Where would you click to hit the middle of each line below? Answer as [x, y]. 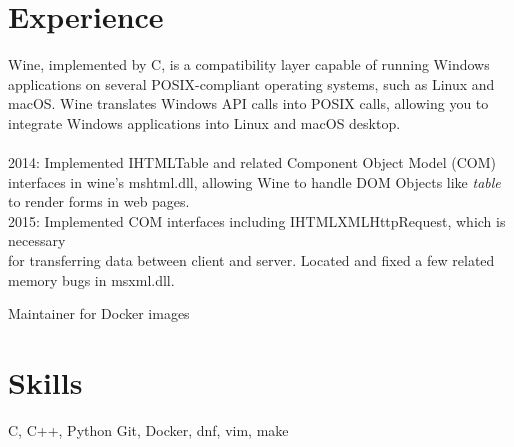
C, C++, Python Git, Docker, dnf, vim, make [148, 429]
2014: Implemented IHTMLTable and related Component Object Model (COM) [252, 162]
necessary [37, 240]
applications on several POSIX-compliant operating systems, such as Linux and [251, 83]
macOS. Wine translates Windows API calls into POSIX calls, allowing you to [248, 103]
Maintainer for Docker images [99, 313]
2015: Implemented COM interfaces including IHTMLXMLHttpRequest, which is [257, 220]
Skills [45, 382]
